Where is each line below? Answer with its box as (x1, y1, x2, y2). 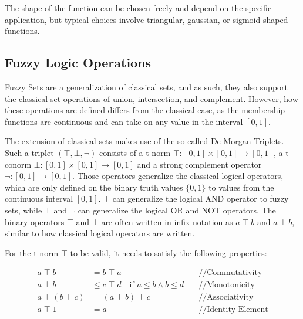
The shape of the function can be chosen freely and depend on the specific (5, 2, 272, 13)
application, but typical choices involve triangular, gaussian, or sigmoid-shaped (5, 13, 288, 25)
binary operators (5, 215, 65, 228)
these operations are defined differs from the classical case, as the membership (5, 104, 285, 116)
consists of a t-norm (99, 146, 171, 158)
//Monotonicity (198, 281, 255, 290)
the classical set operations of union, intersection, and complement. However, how (5, 92, 298, 104)
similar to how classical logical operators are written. (5, 227, 195, 239)
